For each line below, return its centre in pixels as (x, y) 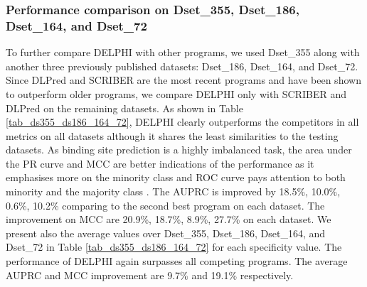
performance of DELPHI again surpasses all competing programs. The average (177, 261)
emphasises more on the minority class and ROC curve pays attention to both (176, 177)
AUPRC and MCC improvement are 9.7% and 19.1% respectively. (150, 275)
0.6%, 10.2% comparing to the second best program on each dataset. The (165, 205)
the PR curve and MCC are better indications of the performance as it (160, 163)
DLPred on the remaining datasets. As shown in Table (124, 108)
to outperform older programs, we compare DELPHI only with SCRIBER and (176, 93)
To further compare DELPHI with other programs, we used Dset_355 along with (183, 52)
